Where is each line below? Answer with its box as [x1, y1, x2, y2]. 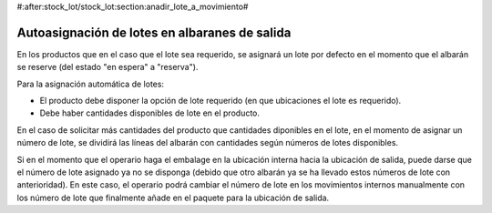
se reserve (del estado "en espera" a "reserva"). [16, 62, 199, 73]
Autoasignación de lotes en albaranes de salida [16, 25, 292, 40]
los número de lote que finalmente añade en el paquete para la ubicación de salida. [16, 192, 330, 203]
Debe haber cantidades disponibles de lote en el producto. [39, 107, 260, 118]
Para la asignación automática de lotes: [16, 78, 164, 89]
